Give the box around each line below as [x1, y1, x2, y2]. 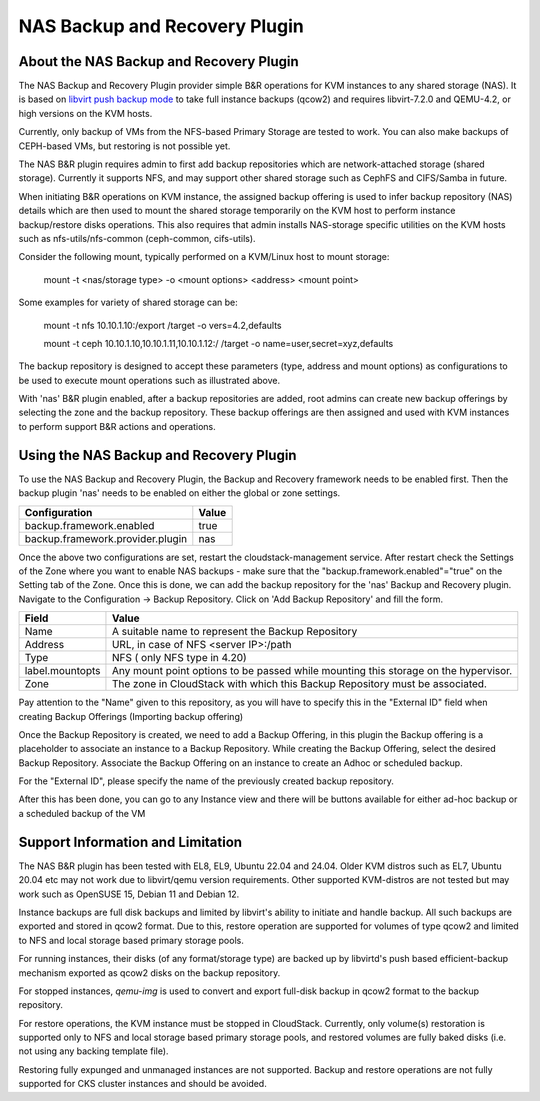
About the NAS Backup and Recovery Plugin [18, 53, 299, 70]
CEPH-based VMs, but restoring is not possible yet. [18, 140, 231, 152]
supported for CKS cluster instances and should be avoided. [18, 1078, 267, 1090]
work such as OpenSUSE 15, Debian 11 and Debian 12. [18, 888, 240, 900]
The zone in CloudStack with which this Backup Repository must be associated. [111, 677, 487, 691]
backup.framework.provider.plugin [24, 531, 188, 545]
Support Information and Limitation [18, 833, 243, 850]
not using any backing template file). [18, 1045, 169, 1057]
